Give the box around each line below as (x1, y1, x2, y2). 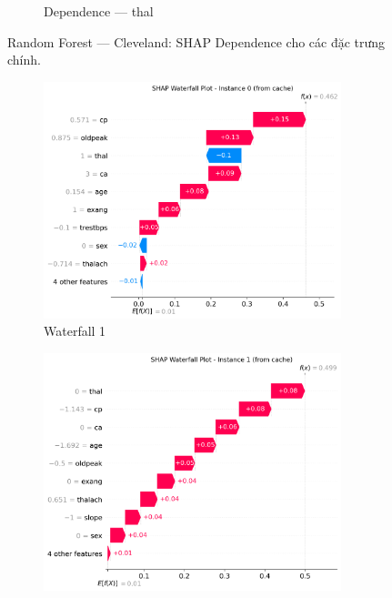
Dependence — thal (44, 2, 154, 20)
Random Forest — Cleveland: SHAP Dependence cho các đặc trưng (7, 32, 386, 51)
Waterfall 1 (44, 321, 106, 340)
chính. (7, 50, 41, 69)
